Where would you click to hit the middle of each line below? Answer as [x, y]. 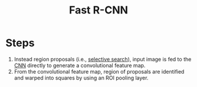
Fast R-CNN [98, 10]
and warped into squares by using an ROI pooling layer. [81, 78]
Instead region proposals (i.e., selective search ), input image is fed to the [103, 59]
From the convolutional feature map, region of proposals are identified [99, 71]
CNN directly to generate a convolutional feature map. [80, 65]
